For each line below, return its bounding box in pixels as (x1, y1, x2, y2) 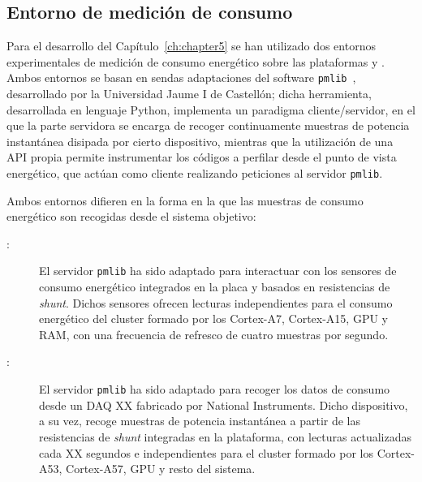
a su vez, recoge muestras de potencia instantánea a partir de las (39, 412, 360, 429)
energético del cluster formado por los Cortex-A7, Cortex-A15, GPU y (39, 310, 388, 327)
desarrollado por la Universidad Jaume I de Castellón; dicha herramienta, (6, 85, 372, 102)
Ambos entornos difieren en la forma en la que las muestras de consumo (6, 192, 364, 209)
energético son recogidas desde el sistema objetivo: (6, 208, 256, 225)
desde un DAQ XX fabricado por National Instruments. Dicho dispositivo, (39, 396, 408, 413)
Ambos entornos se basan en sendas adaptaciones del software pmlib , (6, 69, 356, 86)
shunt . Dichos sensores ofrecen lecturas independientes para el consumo (39, 294, 393, 311)
